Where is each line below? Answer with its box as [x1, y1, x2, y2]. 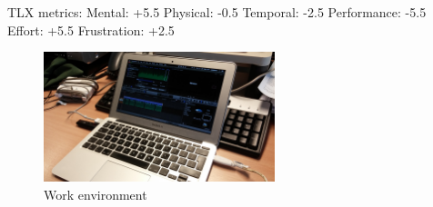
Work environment [44, 184, 147, 203]
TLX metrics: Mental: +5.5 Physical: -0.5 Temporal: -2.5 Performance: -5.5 [7, 3, 427, 21]
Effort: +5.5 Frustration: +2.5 [7, 20, 175, 39]
